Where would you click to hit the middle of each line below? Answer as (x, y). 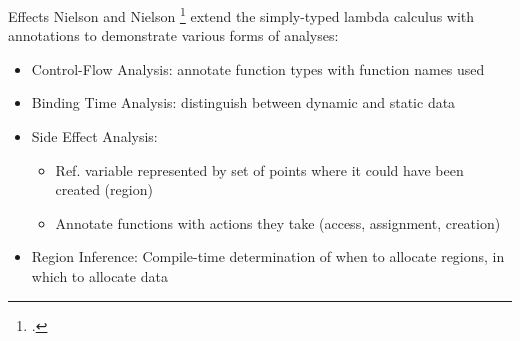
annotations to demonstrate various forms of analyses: (173, 35)
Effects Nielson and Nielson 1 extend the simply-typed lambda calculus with (241, 14)
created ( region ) (104, 189)
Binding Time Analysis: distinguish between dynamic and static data (243, 102)
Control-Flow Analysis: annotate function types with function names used (258, 68)
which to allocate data (99, 276)
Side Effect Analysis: (94, 136)
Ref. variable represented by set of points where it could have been (259, 169)
